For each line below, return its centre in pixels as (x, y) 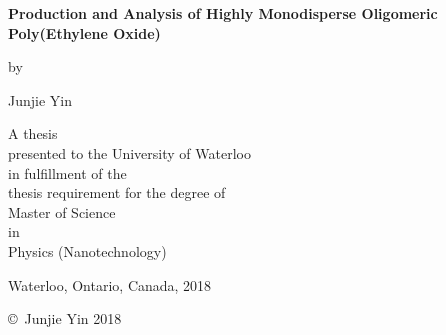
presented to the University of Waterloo (129, 152)
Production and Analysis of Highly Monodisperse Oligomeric (223, 13)
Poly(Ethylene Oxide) (84, 32)
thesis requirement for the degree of (117, 192)
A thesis (33, 133)
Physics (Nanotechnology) (87, 250)
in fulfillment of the (67, 172)
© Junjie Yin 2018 (65, 318)
